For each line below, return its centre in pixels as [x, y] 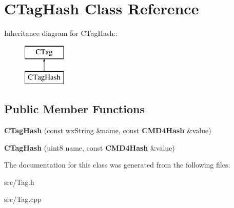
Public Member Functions [74, 109]
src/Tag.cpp [23, 199]
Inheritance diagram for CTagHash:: [61, 33]
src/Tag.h [19, 182]
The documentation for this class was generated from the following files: [117, 165]
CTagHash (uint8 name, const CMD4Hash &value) [90, 147]
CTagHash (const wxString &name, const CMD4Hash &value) [108, 130]
